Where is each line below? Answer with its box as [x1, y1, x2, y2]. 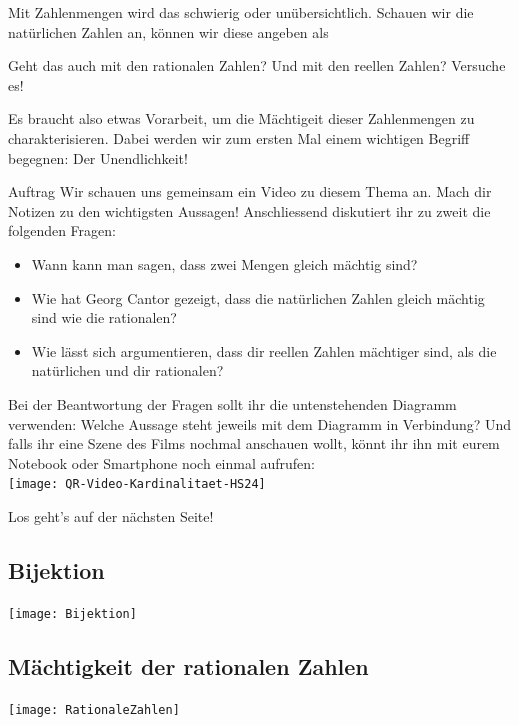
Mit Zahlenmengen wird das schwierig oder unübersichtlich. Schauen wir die [8, 2, 474, 22]
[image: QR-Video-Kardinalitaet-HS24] [8, 477, 266, 492]
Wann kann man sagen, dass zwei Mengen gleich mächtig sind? [31, 253, 418, 274]
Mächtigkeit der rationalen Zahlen [8, 650, 369, 681]
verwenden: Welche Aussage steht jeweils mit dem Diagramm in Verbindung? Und [8, 413, 512, 434]
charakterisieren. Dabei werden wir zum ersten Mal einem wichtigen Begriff [8, 127, 470, 148]
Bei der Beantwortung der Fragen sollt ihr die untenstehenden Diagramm [8, 393, 457, 414]
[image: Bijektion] [8, 606, 137, 621]
